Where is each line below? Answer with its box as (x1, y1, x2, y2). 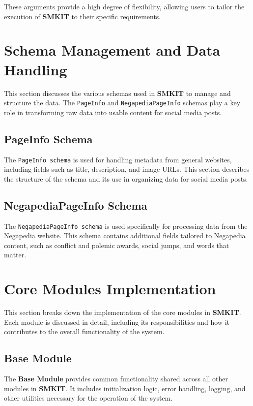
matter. (4, 250, 27, 260)
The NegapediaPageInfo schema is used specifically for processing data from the (4, 220, 248, 231)
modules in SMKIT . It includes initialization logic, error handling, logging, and (4, 383, 246, 393)
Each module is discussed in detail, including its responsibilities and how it (4, 316, 229, 327)
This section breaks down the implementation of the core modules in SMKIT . (4, 307, 241, 317)
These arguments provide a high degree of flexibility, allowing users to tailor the (4, 1, 245, 11)
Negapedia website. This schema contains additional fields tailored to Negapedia (4, 230, 246, 241)
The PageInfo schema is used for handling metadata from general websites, (4, 154, 232, 164)
